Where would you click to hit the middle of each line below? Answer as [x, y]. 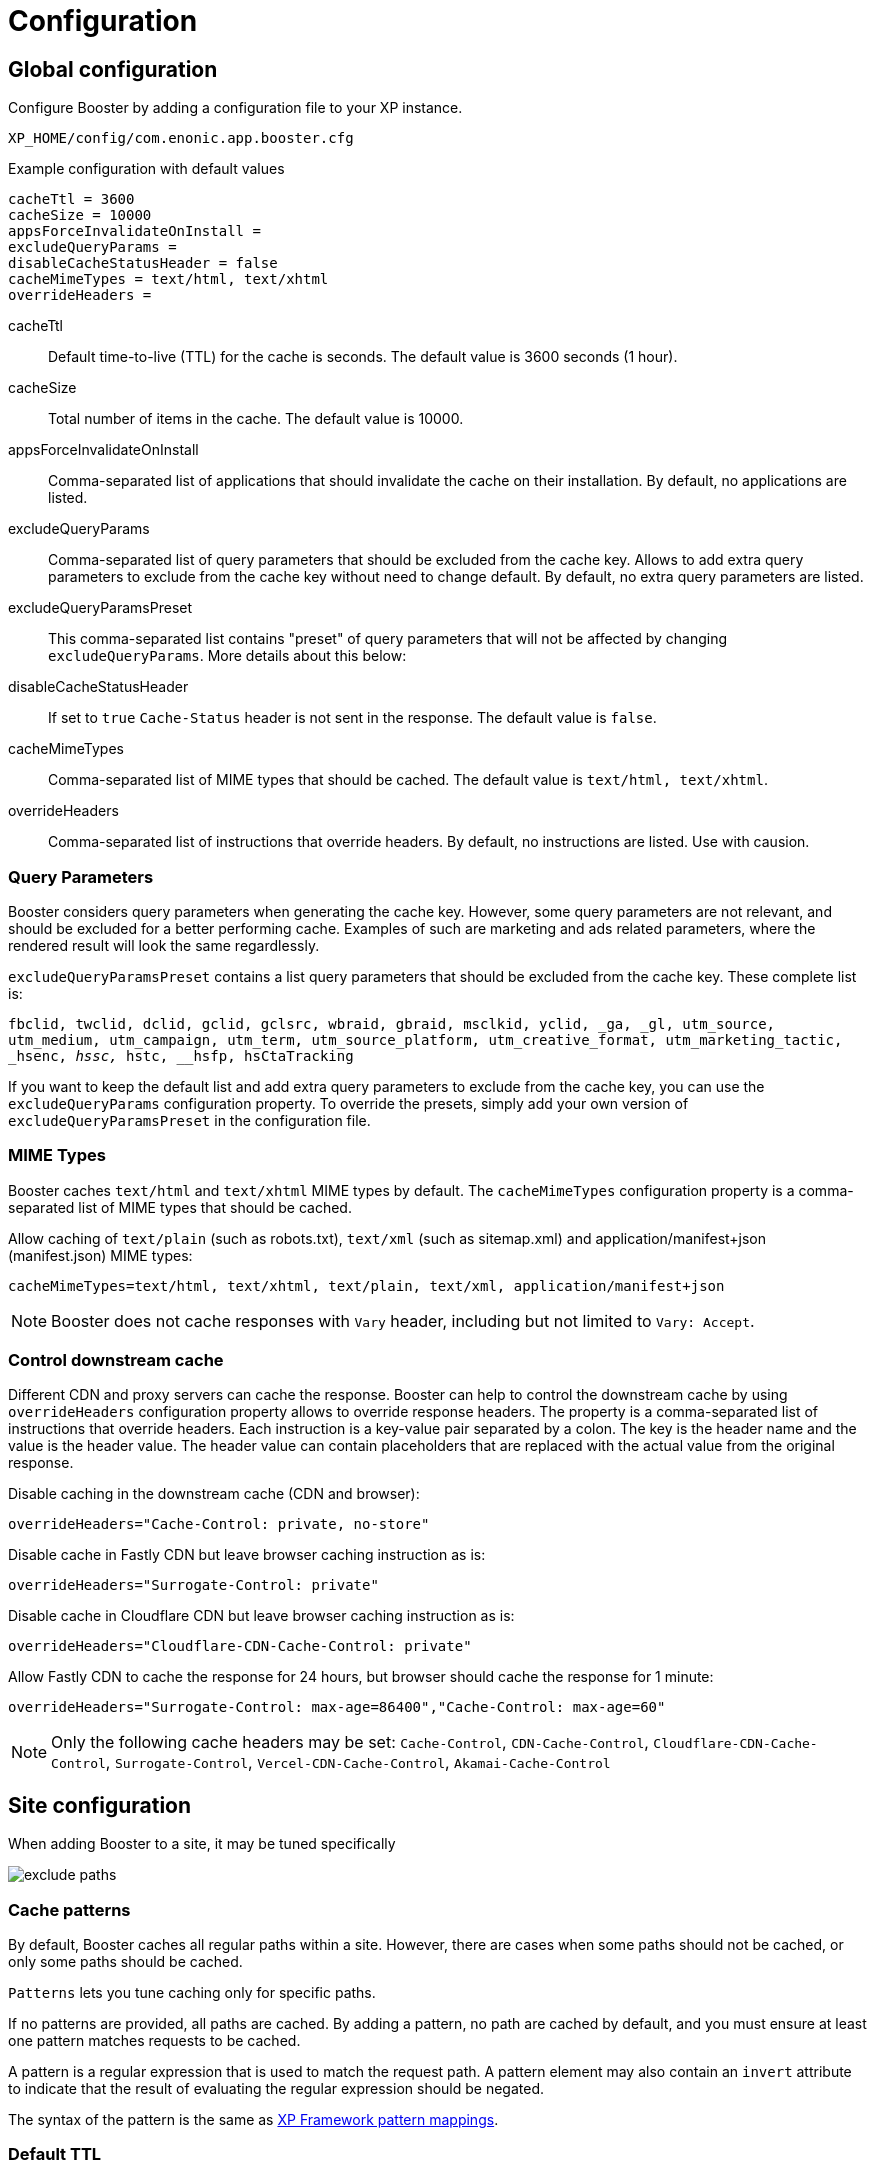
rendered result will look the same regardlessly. [164, 945]
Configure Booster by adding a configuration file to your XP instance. [235, 108]
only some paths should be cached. [125, 1962]
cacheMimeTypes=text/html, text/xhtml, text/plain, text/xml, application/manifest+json [366, 1285]
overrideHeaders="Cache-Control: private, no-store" [219, 1524]
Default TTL [55, 2154]
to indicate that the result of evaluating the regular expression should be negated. [276, 2089]
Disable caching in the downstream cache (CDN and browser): [214, 1494]
